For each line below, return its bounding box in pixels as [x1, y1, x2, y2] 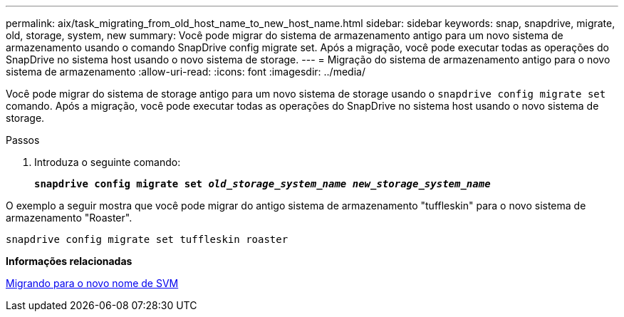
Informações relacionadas [6, 255, 132, 267]
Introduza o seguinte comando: [34, 156, 181, 168]
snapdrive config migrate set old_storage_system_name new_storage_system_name [34, 178, 491, 189]
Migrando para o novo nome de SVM [6, 277, 179, 289]
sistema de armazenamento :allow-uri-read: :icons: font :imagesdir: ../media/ [6, 66, 365, 78]
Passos [6, 134, 40, 146]
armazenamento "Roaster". [6, 212, 132, 224]
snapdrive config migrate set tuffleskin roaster [6, 234, 288, 245]
